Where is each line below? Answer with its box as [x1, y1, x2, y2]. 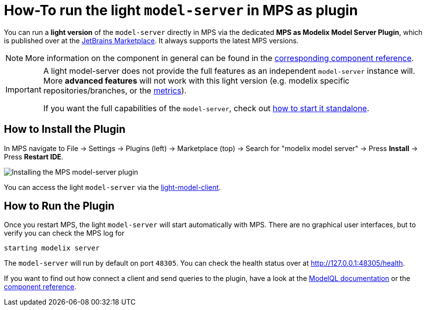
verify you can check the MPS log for [4, 229, 125, 238]
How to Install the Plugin [4, 123, 126, 136]
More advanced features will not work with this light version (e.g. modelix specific [43, 75, 350, 86]
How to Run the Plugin [4, 200, 115, 213]
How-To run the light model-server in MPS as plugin [4, 2, 358, 19]
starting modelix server [4, 244, 100, 252]
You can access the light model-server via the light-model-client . [4, 183, 221, 191]
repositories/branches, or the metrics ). [43, 85, 187, 95]
